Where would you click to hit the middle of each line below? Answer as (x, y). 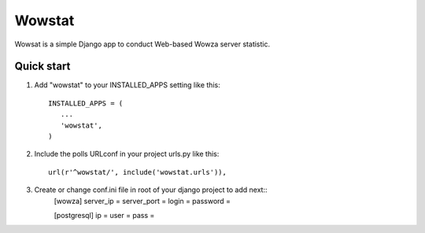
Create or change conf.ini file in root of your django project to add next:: (151, 190)
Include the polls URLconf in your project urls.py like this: (127, 154)
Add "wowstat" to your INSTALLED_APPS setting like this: (127, 85)
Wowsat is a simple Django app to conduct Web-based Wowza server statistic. (142, 44)
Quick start (42, 67)
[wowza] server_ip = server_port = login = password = (142, 201)
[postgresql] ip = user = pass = (104, 215)
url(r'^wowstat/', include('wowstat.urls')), (138, 172)
